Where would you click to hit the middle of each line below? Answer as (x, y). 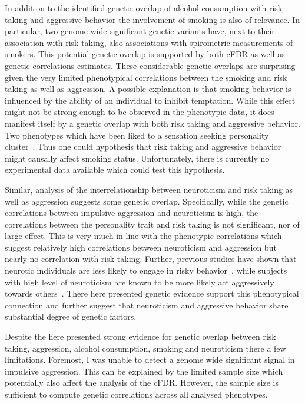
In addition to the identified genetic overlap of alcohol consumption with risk (144, 8)
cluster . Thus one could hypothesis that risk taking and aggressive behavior (143, 147)
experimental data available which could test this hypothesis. (115, 170)
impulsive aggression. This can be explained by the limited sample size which (144, 371)
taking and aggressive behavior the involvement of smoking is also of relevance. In (152, 19)
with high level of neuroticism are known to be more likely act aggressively (140, 282)
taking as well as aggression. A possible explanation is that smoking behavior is (148, 89)
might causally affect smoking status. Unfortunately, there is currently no (137, 158)
